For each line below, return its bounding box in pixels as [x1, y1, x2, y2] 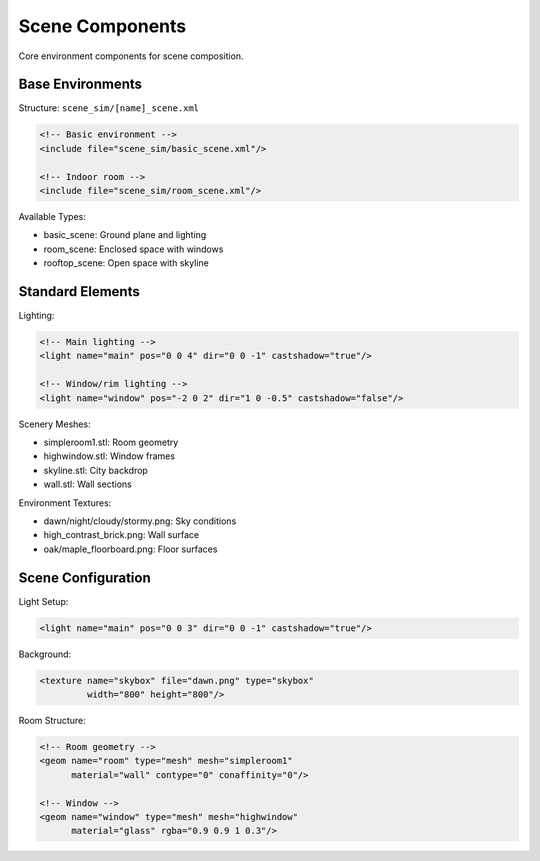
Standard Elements [18, 283, 140, 300]
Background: [18, 648, 72, 660]
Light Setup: [18, 595, 69, 607]
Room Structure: [18, 714, 86, 726]
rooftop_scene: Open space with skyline [43, 257, 209, 269]
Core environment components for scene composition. [18, 50, 244, 62]
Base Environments [18, 76, 143, 93]
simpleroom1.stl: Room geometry [43, 436, 179, 448]
